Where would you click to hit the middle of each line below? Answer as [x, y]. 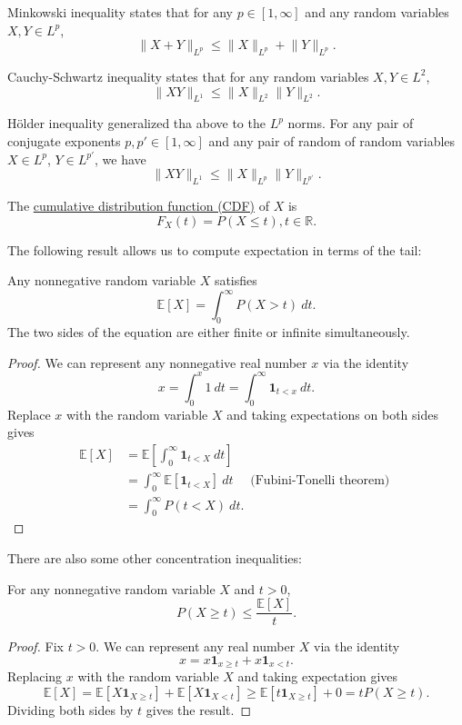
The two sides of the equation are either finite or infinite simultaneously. [209, 332]
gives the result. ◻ [199, 709]
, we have [121, 159]
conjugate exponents [64, 140]
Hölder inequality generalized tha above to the [136, 123]
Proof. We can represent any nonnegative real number [157, 362]
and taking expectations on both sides [332, 414]
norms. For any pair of [351, 123]
